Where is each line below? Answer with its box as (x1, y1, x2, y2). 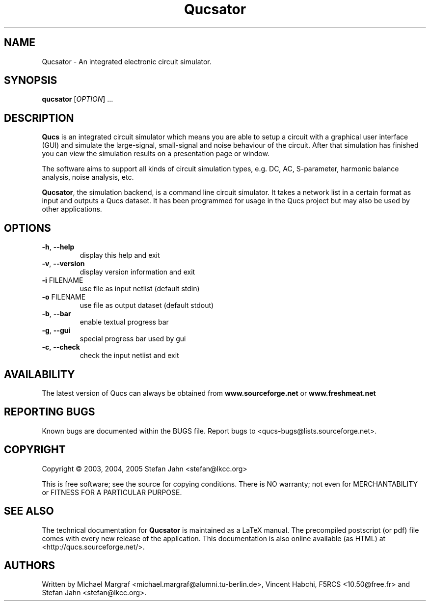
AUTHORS (4, 559, 55, 572)
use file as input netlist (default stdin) (80, 284, 200, 293)
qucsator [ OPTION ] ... (42, 95, 113, 104)
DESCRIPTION (4, 111, 74, 124)
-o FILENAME (42, 293, 86, 302)
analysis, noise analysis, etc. (42, 173, 134, 182)
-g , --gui (42, 326, 71, 335)
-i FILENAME (42, 276, 83, 285)
